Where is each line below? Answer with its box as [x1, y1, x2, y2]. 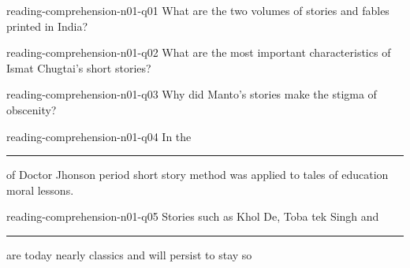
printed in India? [6, 17, 88, 34]
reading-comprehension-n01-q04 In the [6, 128, 192, 144]
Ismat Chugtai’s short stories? [6, 59, 151, 76]
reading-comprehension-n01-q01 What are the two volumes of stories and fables [6, 2, 389, 18]
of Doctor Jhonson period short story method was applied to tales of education [6, 166, 389, 183]
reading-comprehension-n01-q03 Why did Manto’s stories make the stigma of [6, 86, 377, 102]
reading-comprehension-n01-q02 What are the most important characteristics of [6, 44, 391, 61]
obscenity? [6, 101, 57, 117]
